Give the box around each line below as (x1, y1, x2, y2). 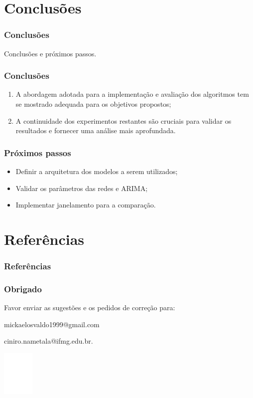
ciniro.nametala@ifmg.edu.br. (4, 336, 93, 346)
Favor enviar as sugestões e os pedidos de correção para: (4, 302, 175, 313)
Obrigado (4, 282, 42, 295)
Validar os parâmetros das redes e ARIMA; (15, 183, 148, 193)
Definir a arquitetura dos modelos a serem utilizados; (15, 166, 178, 176)
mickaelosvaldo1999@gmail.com (4, 319, 100, 329)
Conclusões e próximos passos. (4, 48, 97, 58)
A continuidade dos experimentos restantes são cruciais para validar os (15, 115, 232, 126)
